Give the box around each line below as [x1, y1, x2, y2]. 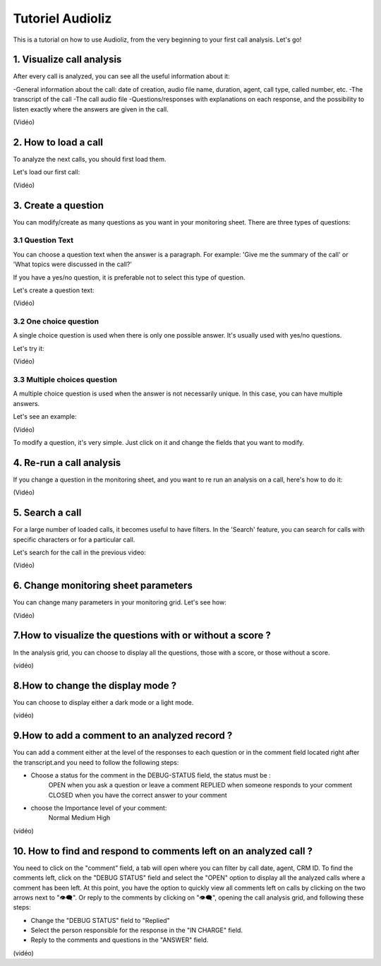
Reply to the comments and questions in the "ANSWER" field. [30, 936, 209, 944]
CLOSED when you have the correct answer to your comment [48, 791, 227, 799]
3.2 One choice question [13, 316, 99, 326]
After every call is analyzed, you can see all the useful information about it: [13, 72, 230, 80]
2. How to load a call [13, 136, 104, 148]
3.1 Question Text [13, 235, 74, 245]
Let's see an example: [13, 412, 77, 421]
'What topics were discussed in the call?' [13, 260, 133, 268]
